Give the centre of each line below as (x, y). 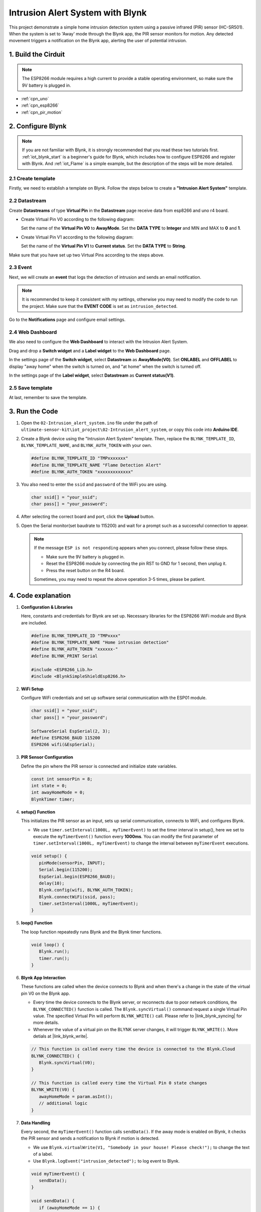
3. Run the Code (33, 411)
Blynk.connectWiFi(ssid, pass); (77, 897)
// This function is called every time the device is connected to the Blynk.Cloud (133, 1049)
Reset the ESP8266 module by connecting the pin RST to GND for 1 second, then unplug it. (136, 564)
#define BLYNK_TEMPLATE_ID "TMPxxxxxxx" (80, 458)
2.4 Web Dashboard (33, 332)
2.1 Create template (32, 178)
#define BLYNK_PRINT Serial (64, 656)
